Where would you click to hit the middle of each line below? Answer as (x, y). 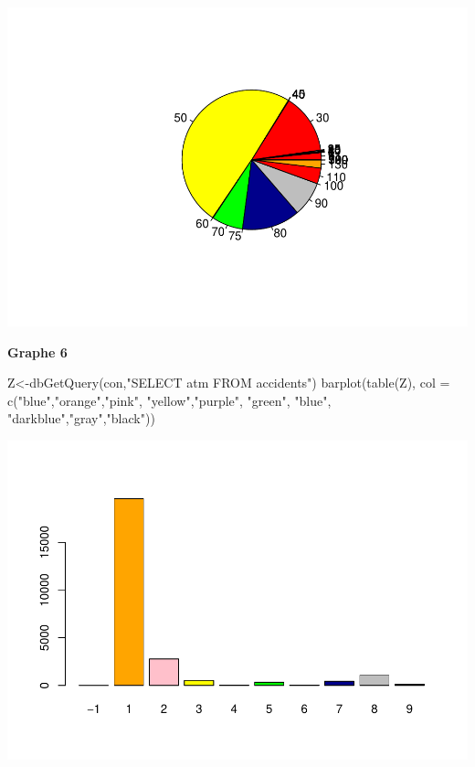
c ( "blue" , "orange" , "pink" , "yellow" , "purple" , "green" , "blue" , (169, 400)
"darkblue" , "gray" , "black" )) (81, 418)
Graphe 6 (37, 352)
